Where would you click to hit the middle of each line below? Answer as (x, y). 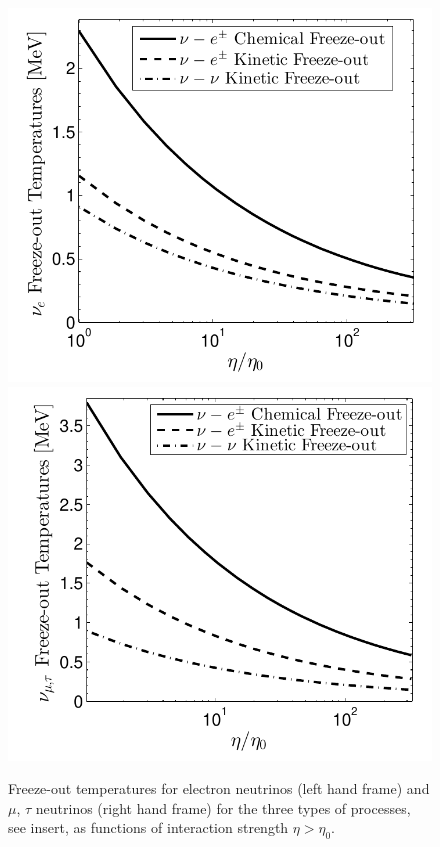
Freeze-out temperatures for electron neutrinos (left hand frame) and (219, 788)
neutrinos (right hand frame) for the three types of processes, (223, 807)
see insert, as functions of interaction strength (148, 827)
